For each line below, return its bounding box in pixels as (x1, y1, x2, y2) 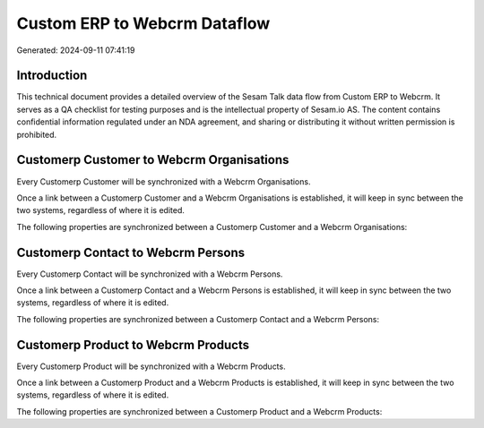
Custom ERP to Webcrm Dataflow (16, 13, 271, 33)
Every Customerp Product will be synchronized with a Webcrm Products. (16, 361, 286, 372)
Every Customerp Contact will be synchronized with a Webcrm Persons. (16, 269, 283, 279)
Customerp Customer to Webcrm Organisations (16, 152, 290, 167)
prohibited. (16, 129, 57, 140)
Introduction (16, 68, 88, 83)
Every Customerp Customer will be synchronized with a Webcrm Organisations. (16, 175, 311, 187)
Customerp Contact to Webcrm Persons (16, 244, 246, 260)
